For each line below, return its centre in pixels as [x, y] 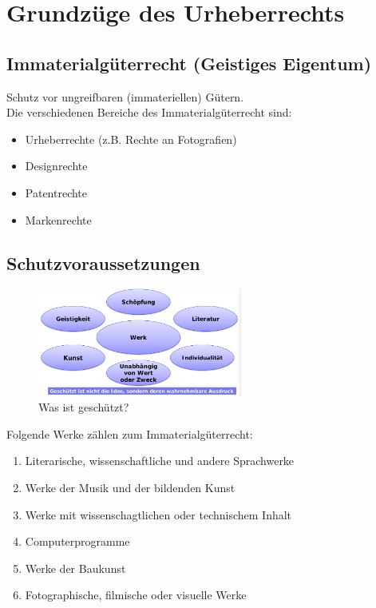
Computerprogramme [77, 541]
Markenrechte [58, 219]
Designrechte [56, 166]
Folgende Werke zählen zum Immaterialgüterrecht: [130, 433]
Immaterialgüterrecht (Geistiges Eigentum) [189, 63]
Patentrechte [56, 192]
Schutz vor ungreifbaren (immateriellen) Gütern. [125, 96]
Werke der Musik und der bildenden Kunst [130, 488]
